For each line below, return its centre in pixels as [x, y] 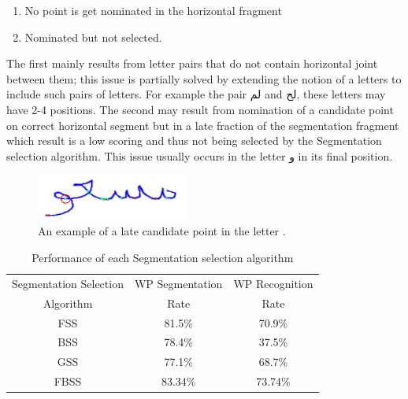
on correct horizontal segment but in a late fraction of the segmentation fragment [203, 125]
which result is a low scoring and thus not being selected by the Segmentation [194, 140]
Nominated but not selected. [93, 37]
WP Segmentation [178, 283]
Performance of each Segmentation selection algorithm [163, 258]
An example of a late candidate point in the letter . [162, 231]
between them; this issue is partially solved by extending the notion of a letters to [204, 78]
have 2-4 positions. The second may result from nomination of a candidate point [200, 109]
